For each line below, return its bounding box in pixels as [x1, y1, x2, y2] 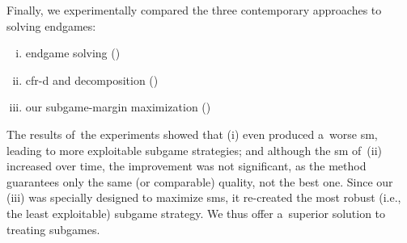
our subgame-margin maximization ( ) [25, 98, 211, 115]
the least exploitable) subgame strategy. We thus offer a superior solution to [6, 204, 386, 221]
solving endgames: [6, 17, 96, 34]
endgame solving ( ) [25, 44, 121, 61]
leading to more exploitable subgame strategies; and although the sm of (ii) [6, 141, 382, 158]
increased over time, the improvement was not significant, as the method [6, 157, 367, 174]
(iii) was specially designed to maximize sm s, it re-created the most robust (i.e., [6, 189, 401, 206]
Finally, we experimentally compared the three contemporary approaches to [6, 2, 382, 18]
